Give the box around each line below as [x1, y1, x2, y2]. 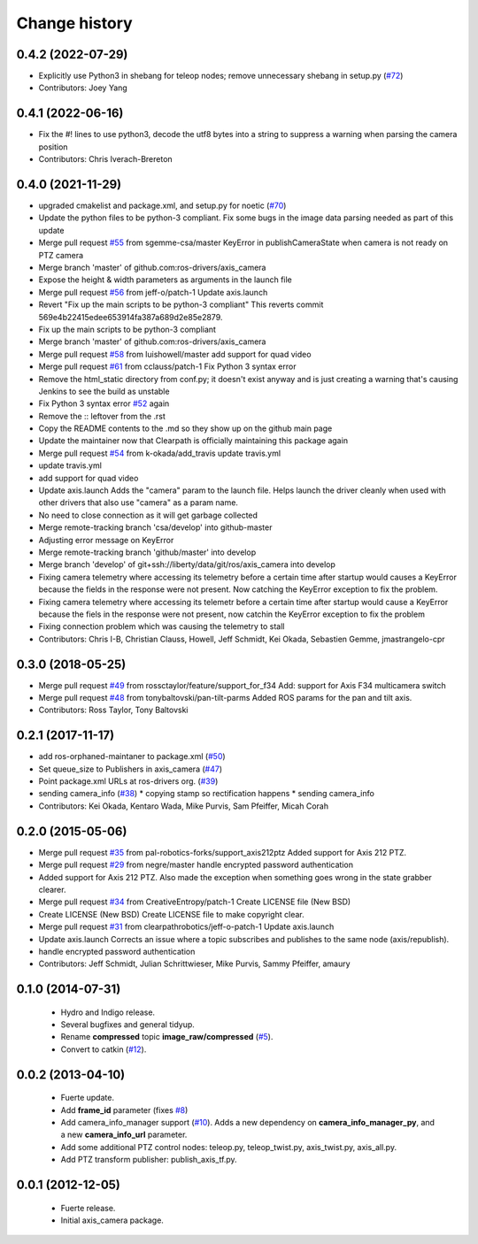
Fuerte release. [60, 1202, 116, 1213]
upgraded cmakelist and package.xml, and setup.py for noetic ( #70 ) [38, 200, 287, 211]
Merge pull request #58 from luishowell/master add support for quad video [38, 349, 312, 359]
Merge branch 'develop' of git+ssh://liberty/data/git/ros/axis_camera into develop [38, 559, 336, 570]
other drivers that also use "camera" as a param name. [38, 497, 239, 508]
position [38, 142, 68, 152]
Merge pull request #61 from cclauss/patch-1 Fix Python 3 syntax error [38, 361, 297, 372]
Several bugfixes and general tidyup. [60, 1019, 195, 1030]
